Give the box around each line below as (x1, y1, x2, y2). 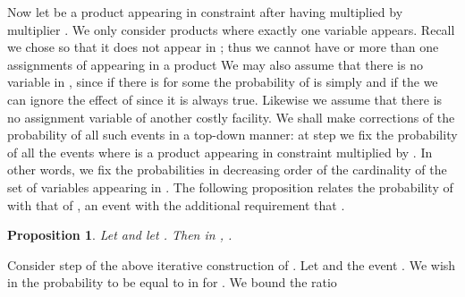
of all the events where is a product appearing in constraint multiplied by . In (7, 142, 433, 161)
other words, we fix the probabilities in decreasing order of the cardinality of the (7, 160, 447, 179)
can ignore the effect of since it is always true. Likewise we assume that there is (7, 89, 443, 108)
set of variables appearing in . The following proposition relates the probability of (7, 177, 453, 196)
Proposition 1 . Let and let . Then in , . (7, 225, 232, 244)
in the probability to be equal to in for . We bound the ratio (7, 273, 337, 292)
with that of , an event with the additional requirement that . (7, 195, 345, 214)
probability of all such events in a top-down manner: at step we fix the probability (7, 125, 458, 144)
